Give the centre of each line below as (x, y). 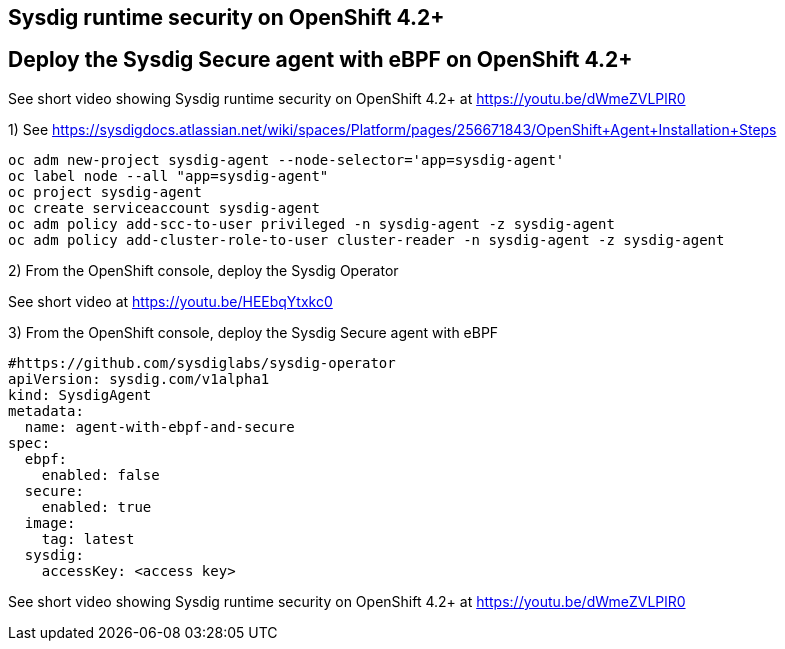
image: (50, 522)
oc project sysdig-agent (105, 191)
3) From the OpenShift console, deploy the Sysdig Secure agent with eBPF (253, 332)
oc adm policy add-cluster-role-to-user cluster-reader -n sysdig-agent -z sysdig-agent (366, 239)
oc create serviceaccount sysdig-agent (164, 207)
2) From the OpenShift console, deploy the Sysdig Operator (203, 270)
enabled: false (100, 474)
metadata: (46, 410)
